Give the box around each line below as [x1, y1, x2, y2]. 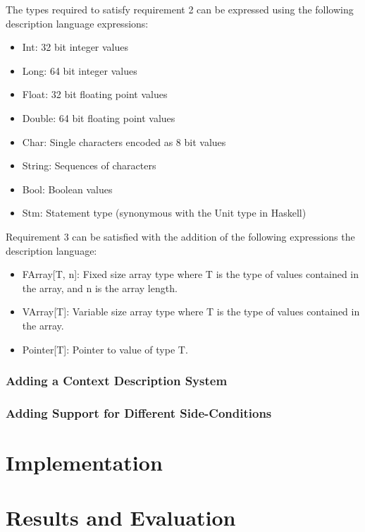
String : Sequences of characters [22, 158, 156, 173]
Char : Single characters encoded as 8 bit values [22, 134, 226, 149]
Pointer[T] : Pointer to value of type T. [22, 341, 188, 356]
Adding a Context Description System [6, 372, 228, 389]
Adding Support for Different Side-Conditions [6, 404, 272, 421]
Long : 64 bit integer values [22, 63, 137, 78]
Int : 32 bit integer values [22, 40, 129, 54]
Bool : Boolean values [22, 181, 113, 196]
